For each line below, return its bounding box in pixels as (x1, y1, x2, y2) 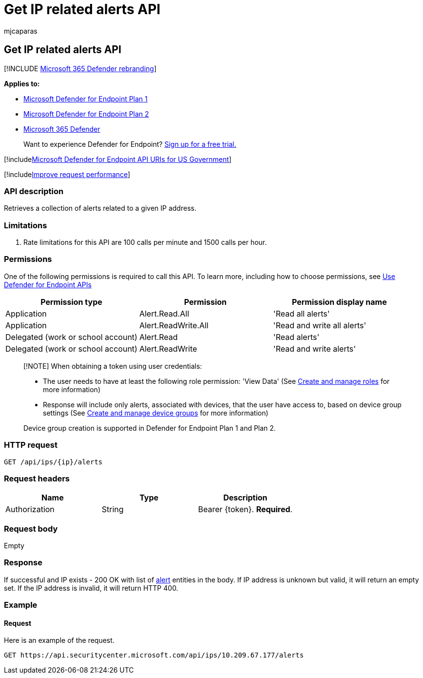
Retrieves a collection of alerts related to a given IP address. (4, 204, 196, 213)
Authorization (5, 504, 55, 515)
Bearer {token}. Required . (198, 504, 293, 515)
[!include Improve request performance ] (4, 170, 131, 179)
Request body (4, 523, 58, 534)
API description (4, 186, 64, 196)
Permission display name (291, 297, 387, 307)
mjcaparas (4, 26, 38, 35)
